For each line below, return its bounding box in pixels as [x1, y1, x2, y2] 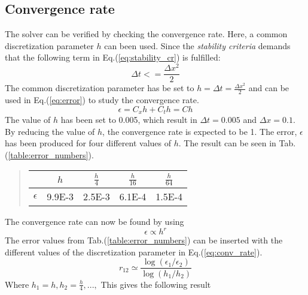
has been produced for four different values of [5, 137, 171, 149]
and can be [248, 82, 289, 94]
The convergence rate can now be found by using [5, 215, 184, 228]
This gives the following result [100, 278, 211, 290]
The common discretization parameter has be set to [5, 82, 194, 94]
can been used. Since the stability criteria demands [104, 39, 291, 52]
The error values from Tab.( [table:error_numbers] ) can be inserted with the [5, 234, 283, 246]
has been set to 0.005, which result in [60, 113, 197, 125]
